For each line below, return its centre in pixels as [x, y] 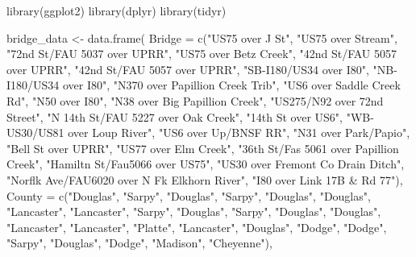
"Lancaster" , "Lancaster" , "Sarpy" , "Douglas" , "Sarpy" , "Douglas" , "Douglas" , [194, 211]
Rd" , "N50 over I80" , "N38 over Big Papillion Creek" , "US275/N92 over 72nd [195, 100]
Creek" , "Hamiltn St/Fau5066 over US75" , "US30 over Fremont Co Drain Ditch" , [206, 164]
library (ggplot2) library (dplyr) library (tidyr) [116, 10]
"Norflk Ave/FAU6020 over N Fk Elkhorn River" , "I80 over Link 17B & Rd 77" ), [205, 179]
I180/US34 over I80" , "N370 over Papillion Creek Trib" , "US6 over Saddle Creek [204, 85]
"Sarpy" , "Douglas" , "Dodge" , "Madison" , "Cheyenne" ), [139, 243]
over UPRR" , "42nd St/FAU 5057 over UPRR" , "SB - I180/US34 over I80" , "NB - [202, 69]
